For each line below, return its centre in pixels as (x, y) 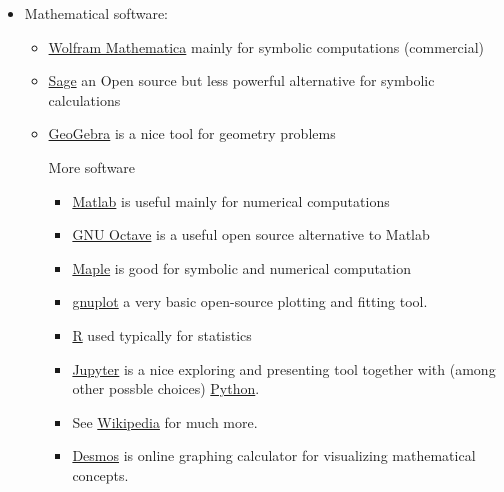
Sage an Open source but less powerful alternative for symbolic (241, 80)
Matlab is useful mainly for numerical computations (231, 200)
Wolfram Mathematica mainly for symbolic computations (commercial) (266, 46)
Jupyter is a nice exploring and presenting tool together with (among (284, 368)
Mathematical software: (96, 13)
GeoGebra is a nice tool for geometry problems (192, 133)
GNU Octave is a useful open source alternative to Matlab (251, 234)
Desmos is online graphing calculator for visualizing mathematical (274, 455)
